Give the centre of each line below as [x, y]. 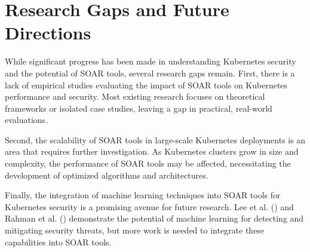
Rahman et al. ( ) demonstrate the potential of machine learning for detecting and [154, 218]
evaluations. [27, 120]
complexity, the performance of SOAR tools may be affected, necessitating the [148, 163]
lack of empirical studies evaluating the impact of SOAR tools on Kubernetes [146, 84]
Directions [48, 33]
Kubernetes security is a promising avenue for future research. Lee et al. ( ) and [149, 206]
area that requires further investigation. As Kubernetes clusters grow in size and [152, 151]
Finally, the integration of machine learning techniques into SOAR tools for [143, 195]
